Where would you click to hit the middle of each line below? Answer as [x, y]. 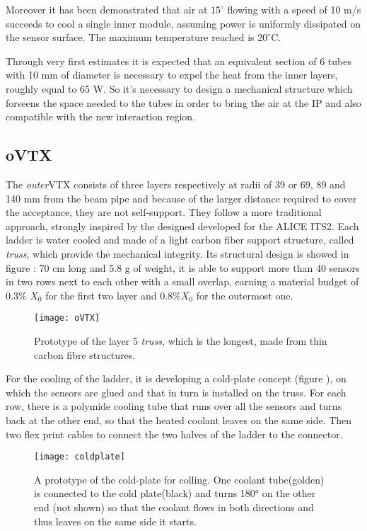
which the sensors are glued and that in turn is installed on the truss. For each [176, 392]
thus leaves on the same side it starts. [115, 521]
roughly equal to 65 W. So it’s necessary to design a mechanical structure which [179, 88]
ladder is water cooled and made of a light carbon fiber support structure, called [180, 240]
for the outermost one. [245, 295]
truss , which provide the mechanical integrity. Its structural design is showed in [177, 253]
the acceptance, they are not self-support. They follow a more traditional [164, 212]
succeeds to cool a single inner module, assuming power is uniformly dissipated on [183, 23]
